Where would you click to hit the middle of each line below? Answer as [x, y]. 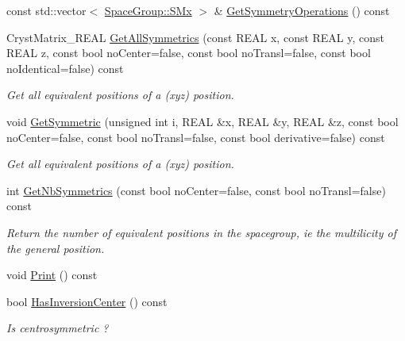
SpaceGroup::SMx [148, 10]
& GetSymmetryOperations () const [302, 10]
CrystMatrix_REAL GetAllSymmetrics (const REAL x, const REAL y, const [196, 37]
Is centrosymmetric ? [58, 328]
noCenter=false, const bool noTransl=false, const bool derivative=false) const [196, 137]
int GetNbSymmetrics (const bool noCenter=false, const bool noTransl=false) [196, 190]
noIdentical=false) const [65, 68]
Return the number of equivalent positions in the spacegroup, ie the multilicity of [201, 232]
